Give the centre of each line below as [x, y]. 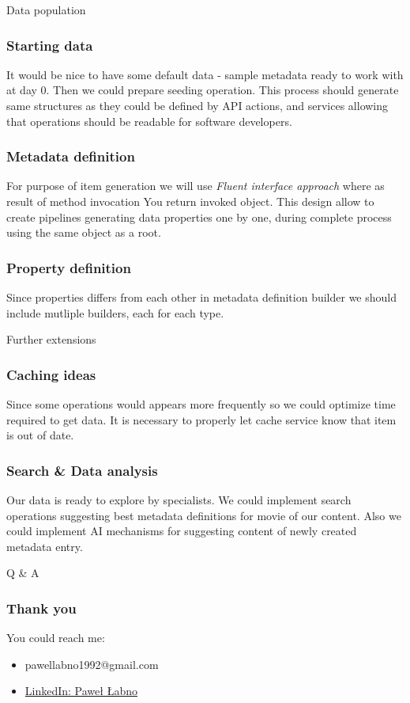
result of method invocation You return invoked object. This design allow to [190, 201]
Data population [46, 9]
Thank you [41, 608]
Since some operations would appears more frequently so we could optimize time [201, 404]
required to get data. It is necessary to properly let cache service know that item [201, 419]
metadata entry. [45, 546]
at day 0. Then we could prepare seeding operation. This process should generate [203, 90]
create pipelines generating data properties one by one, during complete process [199, 217]
